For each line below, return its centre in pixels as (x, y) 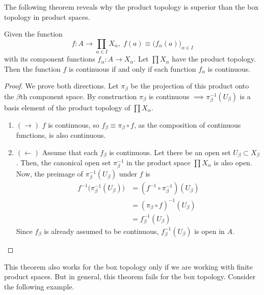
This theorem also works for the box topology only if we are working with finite (128, 266)
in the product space (158, 162)
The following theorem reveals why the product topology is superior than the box (131, 7)
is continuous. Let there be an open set (170, 152)
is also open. (233, 162)
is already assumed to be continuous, (101, 231)
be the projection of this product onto (190, 86)
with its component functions (50, 59)
